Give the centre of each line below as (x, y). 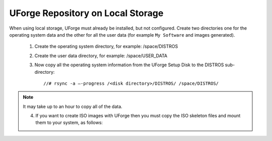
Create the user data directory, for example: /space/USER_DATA (101, 56)
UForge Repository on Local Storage (86, 13)
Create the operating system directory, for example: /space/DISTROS (106, 46)
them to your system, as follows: (69, 122)
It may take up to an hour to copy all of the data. (73, 106)
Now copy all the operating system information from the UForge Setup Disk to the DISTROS (129, 65)
